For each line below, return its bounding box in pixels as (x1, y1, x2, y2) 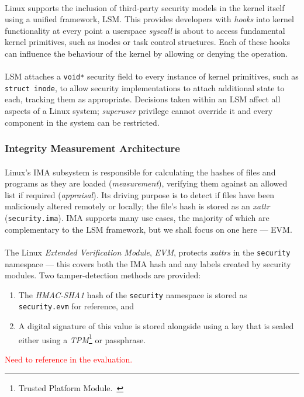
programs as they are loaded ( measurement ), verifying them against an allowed (5, 177, 288, 189)
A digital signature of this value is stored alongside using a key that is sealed (18, 320, 294, 332)
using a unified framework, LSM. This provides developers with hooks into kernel (5, 13, 294, 25)
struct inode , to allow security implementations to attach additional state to (5, 81, 285, 94)
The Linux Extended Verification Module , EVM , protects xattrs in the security (5, 246, 291, 258)
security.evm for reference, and (18, 300, 134, 312)
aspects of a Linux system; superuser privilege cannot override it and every (5, 105, 273, 117)
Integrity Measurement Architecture (5, 141, 180, 156)
